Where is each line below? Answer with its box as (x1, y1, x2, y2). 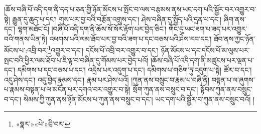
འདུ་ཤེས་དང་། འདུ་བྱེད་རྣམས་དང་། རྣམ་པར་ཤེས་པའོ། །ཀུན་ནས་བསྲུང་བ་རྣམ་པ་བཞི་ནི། (4, 74, 210, 84)
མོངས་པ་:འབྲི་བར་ (4, 45, 48, 55)
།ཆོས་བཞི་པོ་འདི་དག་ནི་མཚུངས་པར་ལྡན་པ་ (150, 54, 254, 65)
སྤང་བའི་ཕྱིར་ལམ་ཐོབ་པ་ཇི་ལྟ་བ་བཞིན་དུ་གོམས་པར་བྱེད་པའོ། (4, 54, 149, 65)
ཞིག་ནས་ (223, 13, 246, 24)
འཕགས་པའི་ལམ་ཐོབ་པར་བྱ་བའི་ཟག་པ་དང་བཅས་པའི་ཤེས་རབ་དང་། (49, 33, 212, 43)
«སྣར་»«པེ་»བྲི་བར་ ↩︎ (16, 118, 71, 128)
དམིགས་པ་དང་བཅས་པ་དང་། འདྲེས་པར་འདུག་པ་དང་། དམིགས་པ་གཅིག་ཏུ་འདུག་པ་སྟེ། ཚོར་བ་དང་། (17, 64, 252, 75)
